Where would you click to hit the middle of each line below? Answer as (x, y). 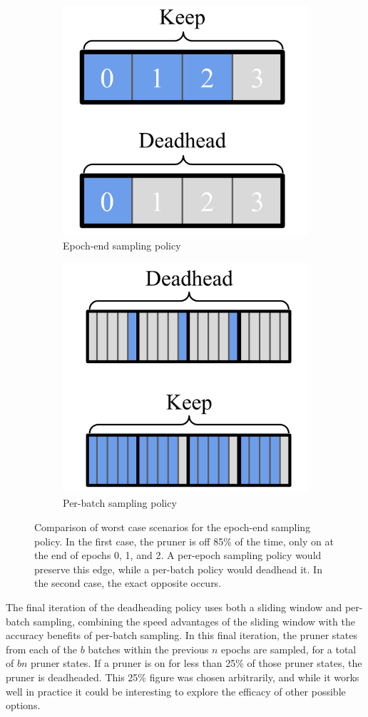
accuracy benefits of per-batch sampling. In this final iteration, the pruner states (182, 635)
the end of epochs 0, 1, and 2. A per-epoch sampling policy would (178, 555)
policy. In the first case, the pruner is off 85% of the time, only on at (184, 541)
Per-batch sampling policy (120, 503)
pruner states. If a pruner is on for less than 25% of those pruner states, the (196, 663)
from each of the (41, 649)
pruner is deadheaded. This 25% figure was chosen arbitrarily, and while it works (183, 677)
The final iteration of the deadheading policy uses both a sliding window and (174, 607)
